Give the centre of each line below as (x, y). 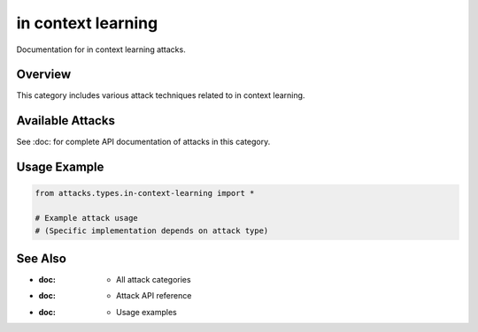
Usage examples (146, 312)
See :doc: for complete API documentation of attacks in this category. (143, 142)
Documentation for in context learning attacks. (101, 49)
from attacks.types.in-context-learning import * (145, 193)
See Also (41, 258)
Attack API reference (154, 296)
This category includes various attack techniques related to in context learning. (161, 95)
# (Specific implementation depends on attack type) (152, 230)
